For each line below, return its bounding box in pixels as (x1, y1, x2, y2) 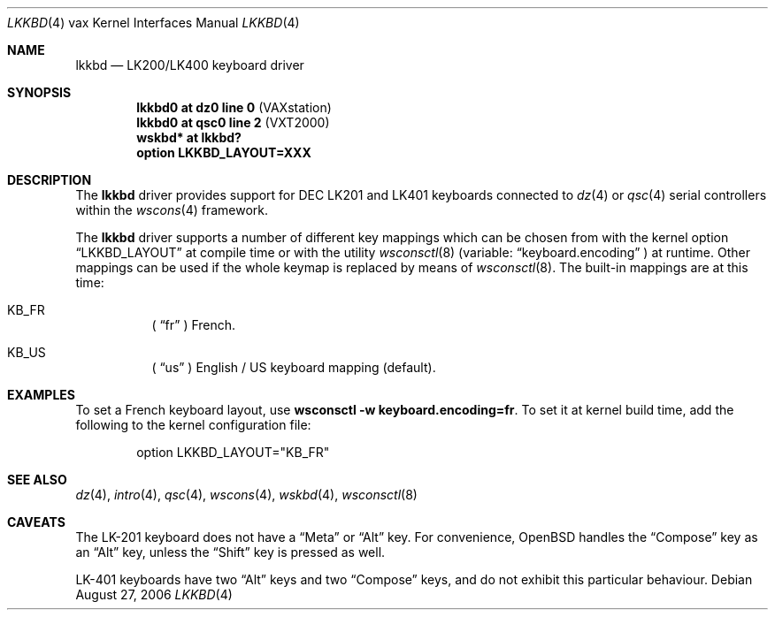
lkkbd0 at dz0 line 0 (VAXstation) (136, 100, 332, 115)
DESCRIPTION (7, 172, 92, 187)
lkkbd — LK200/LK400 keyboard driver (75, 57, 304, 72)
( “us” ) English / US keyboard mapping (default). (151, 360, 436, 375)
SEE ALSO (7, 472, 67, 487)
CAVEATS (7, 514, 65, 529)
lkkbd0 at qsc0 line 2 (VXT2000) (136, 115, 330, 130)
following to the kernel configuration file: (75, 417, 311, 432)
